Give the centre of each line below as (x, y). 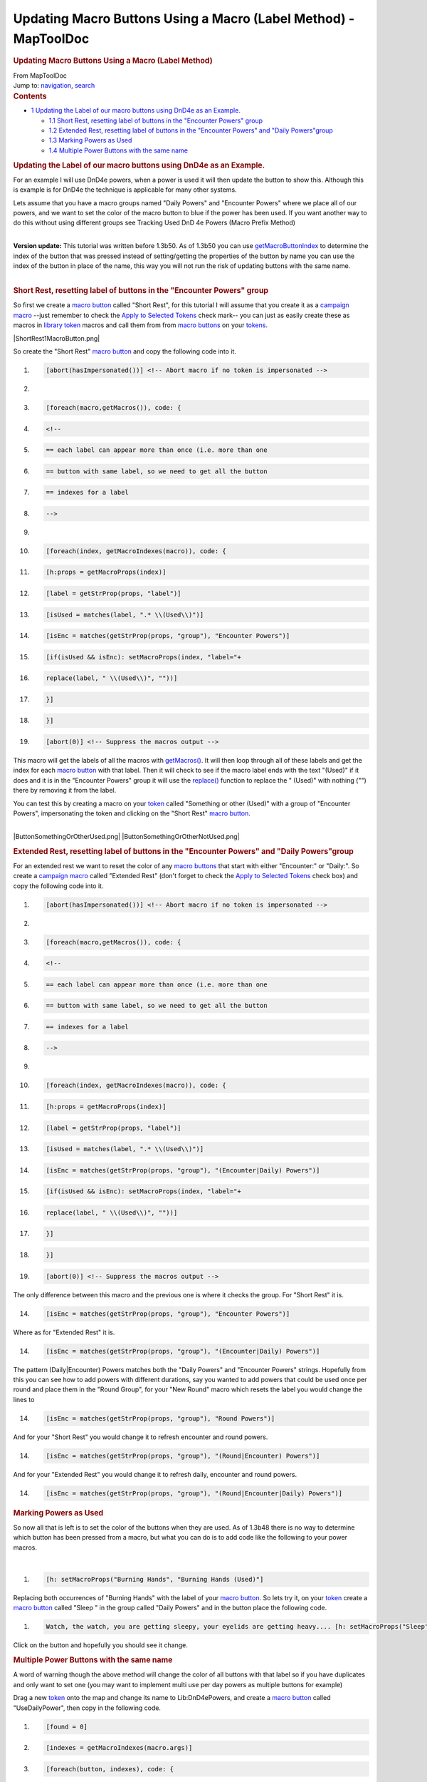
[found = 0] (67, 1726)
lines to (24, 1399)
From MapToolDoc (40, 76)
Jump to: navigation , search (54, 85)
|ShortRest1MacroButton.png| (57, 338)
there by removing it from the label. (65, 790)
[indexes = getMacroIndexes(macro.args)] (119, 1748)
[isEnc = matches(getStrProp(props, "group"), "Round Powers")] (160, 1418)
